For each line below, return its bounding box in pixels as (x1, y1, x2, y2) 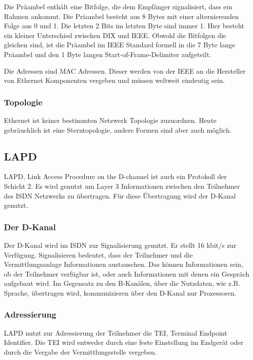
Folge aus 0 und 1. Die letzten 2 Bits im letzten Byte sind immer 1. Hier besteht (4, 20, 245, 31)
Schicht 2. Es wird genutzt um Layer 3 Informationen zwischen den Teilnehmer (4, 180, 240, 191)
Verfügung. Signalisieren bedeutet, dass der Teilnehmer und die (4, 249, 193, 260)
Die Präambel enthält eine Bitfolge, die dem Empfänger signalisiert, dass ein (4, 1, 233, 11)
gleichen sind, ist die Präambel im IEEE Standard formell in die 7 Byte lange (4, 40, 235, 50)
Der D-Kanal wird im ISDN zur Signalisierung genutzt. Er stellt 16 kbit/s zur (4, 240, 236, 250)
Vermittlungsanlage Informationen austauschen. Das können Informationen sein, (4, 259, 243, 269)
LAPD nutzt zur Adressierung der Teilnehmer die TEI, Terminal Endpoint (4, 327, 227, 338)
